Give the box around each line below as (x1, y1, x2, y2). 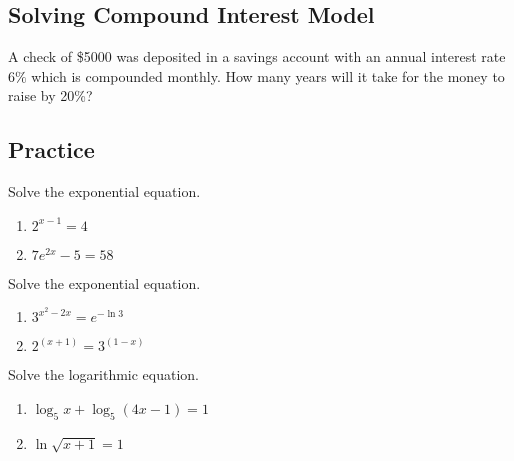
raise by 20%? (8, 85, 93, 106)
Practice (8, 134, 95, 165)
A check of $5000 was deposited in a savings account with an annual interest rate (8, 46, 506, 67)
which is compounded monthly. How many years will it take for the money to (31, 65, 505, 86)
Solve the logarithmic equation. (8, 364, 200, 385)
